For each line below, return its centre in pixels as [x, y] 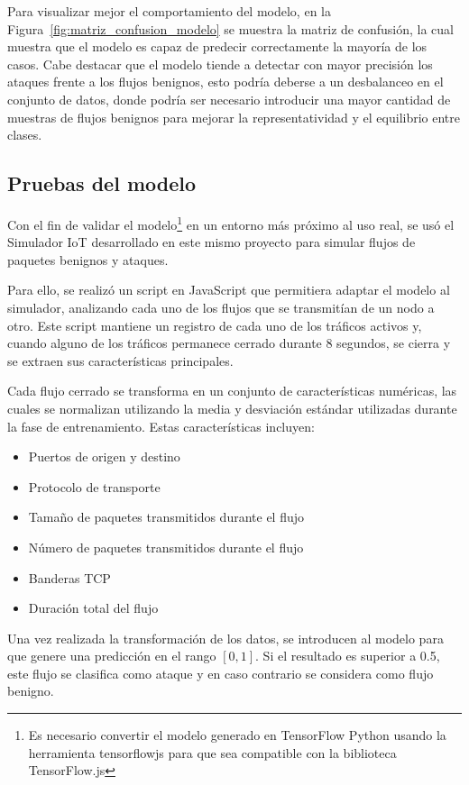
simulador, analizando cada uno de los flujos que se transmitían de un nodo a [221, 307]
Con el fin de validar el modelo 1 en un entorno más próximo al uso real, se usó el [231, 223]
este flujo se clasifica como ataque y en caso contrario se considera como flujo [221, 673]
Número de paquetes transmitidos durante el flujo [166, 547]
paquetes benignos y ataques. [88, 259]
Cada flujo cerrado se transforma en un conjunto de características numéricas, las [232, 391]
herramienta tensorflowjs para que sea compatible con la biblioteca [212, 752]
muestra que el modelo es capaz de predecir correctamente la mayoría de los [217, 46]
